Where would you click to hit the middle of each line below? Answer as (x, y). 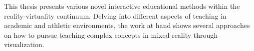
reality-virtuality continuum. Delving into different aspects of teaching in (115, 15)
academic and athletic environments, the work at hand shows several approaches (127, 25)
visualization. (24, 44)
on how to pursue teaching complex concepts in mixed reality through (111, 35)
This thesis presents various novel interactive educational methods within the (122, 6)
